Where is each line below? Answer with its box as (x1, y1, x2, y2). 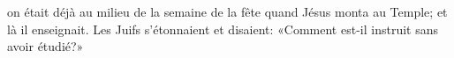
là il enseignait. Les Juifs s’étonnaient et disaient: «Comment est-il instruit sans (7, 19, 438, 38)
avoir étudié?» (7, 37, 84, 55)
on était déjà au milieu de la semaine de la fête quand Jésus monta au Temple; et (7, 3, 448, 20)
